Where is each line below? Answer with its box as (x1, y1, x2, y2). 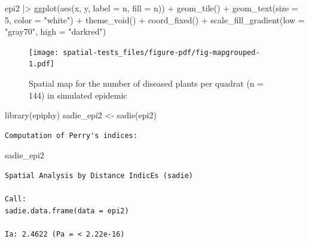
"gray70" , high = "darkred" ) (5, 25, 106, 38)
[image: (29, 48, 59, 57)
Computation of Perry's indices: (5, 131, 137, 140)
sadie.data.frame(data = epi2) (5, 206, 129, 215)
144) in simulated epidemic (29, 88, 127, 101)
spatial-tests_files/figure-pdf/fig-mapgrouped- (63, 48, 260, 57)
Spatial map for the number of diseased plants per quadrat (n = (29, 77, 264, 90)
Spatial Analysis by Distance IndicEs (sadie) (5, 171, 193, 180)
